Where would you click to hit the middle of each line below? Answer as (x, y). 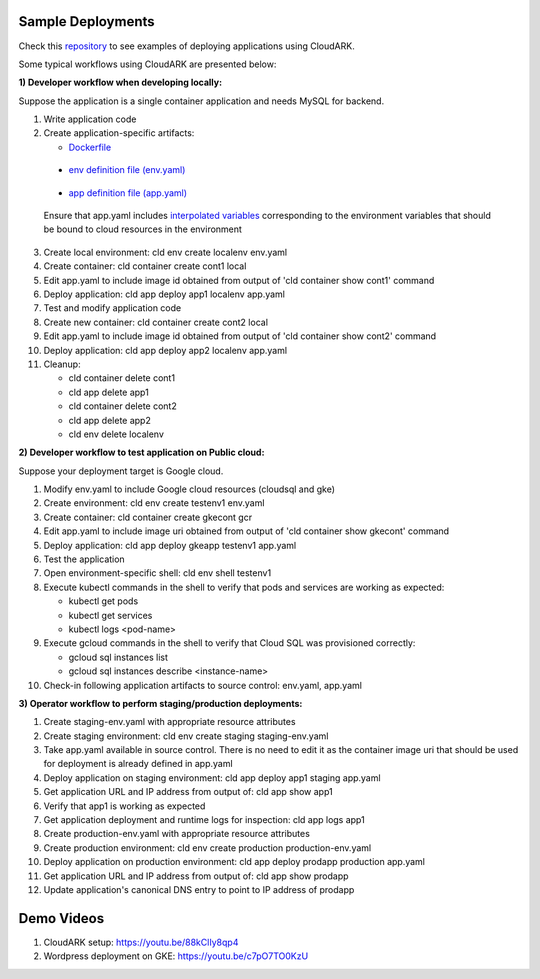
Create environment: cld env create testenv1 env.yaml (154, 503)
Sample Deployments (86, 21)
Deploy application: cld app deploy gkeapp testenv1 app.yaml (170, 545)
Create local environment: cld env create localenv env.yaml (165, 252)
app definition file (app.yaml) (128, 192)
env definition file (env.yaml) (127, 170)
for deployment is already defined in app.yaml (138, 764)
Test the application (84, 559)
